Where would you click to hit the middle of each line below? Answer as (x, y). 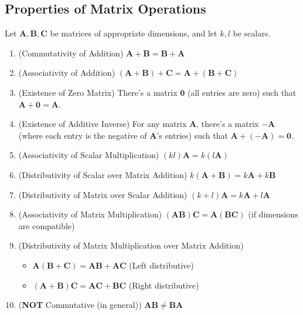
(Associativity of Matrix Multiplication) (90, 214)
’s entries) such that (192, 135)
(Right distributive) (164, 285)
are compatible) (47, 225)
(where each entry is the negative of (83, 135)
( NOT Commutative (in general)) (80, 305)
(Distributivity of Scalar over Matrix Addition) (103, 174)
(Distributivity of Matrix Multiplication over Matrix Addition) (131, 245)
